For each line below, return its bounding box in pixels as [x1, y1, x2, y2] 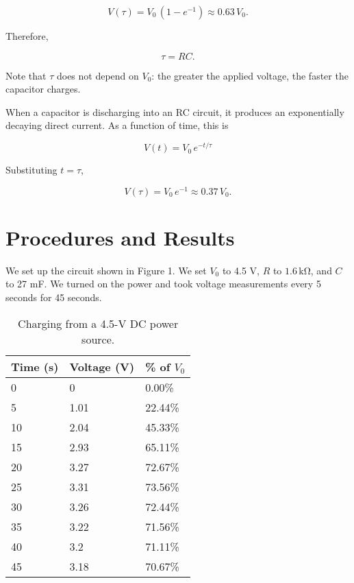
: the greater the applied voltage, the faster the [151, 68, 349, 82]
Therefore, [5, 29, 49, 43]
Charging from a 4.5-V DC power [18, 315, 179, 331]
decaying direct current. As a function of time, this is [5, 118, 229, 132]
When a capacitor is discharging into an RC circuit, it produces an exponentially [5, 104, 344, 119]
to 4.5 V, [222, 263, 260, 277]
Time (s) [11, 358, 59, 374]
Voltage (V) [69, 358, 135, 374]
